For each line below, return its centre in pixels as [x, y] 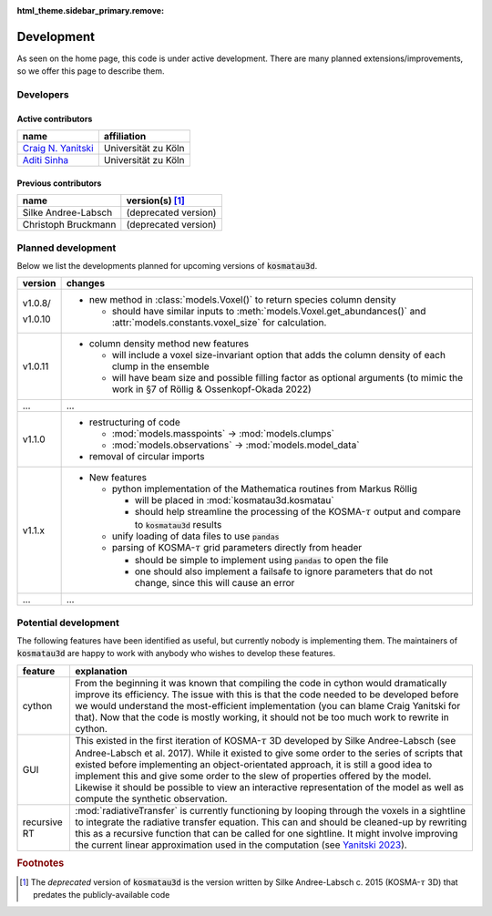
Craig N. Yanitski [58, 149]
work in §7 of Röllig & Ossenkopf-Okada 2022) [211, 389]
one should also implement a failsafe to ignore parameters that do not [283, 571]
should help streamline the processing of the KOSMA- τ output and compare [297, 512]
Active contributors [55, 118]
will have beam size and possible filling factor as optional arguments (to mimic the [287, 378]
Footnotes [41, 863]
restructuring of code [135, 422]
